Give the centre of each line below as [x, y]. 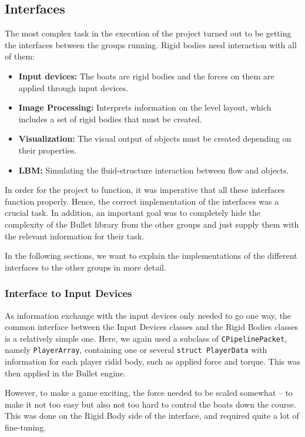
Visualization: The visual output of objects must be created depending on [155, 139]
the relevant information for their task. [75, 236]
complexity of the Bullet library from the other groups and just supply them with [152, 224]
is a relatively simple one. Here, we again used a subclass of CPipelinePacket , [146, 338]
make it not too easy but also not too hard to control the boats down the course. [150, 404]
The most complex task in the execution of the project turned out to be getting [148, 33]
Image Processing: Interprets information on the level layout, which [145, 107]
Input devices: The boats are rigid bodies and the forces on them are [146, 76]
